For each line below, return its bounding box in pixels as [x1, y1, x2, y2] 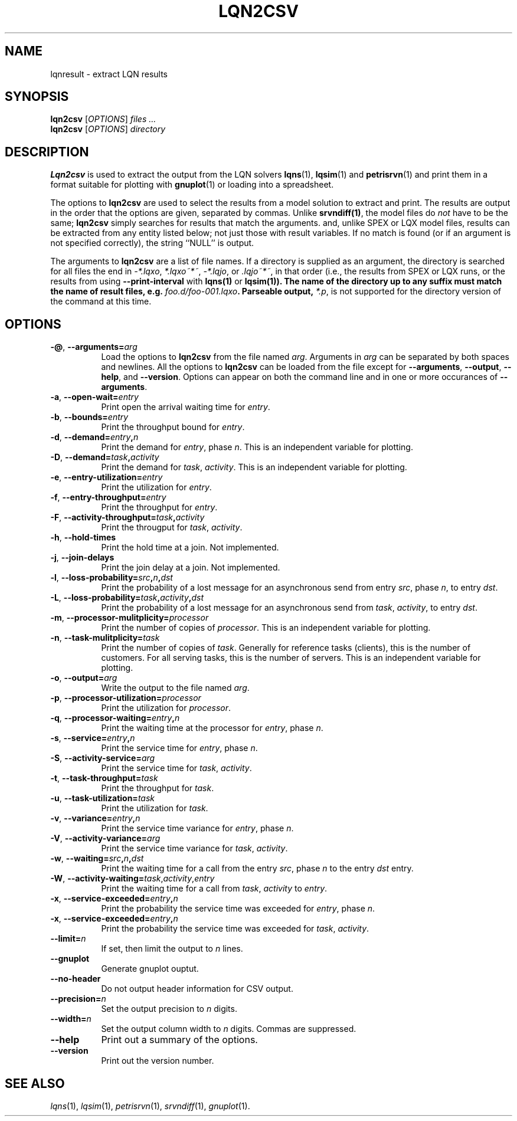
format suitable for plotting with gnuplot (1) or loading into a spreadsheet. [50, 179, 334, 190]
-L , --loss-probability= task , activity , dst [50, 592, 204, 603]
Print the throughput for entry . [101, 502, 218, 513]
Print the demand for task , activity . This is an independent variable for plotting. [101, 462, 407, 473]
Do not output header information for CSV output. [101, 984, 293, 994]
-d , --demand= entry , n [50, 432, 139, 442]
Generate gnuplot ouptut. [101, 963, 199, 974]
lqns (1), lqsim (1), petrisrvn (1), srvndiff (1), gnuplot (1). [50, 1100, 250, 1111]
